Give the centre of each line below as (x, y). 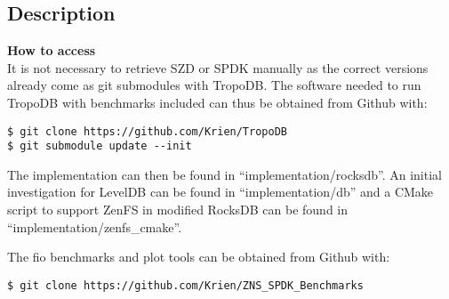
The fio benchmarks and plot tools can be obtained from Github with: (199, 257)
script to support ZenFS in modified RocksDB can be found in (178, 210)
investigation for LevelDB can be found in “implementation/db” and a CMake (220, 192)
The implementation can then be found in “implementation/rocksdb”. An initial (224, 174)
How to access (52, 50)
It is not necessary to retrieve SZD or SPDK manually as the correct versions (218, 67)
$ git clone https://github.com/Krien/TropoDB (147, 131)
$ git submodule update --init (100, 146)
